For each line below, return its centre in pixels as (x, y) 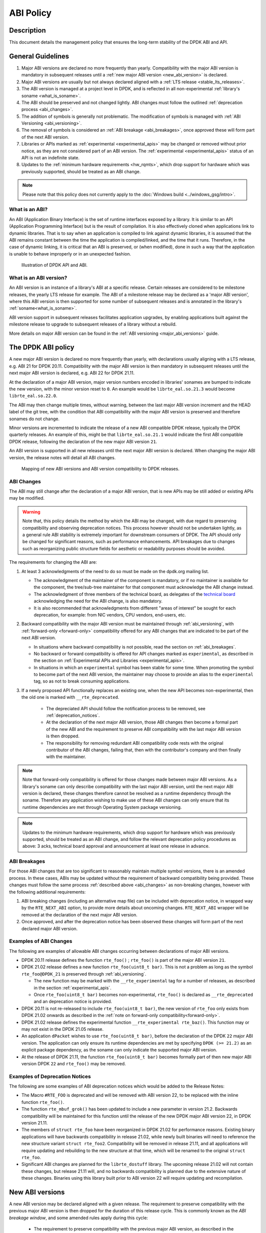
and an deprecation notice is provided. (73, 1002)
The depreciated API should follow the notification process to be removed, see (126, 708)
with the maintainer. (66, 757)
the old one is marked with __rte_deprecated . (70, 697)
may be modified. (27, 498)
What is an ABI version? (38, 278)
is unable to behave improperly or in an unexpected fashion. (70, 254)
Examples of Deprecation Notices (50, 1076)
